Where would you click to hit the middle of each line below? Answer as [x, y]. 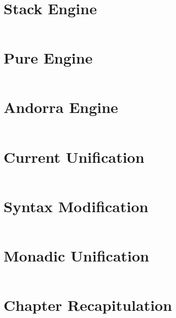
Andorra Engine [61, 107]
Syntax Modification [76, 206]
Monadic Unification [76, 255]
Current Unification [74, 156]
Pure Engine [48, 58]
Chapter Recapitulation [88, 305]
